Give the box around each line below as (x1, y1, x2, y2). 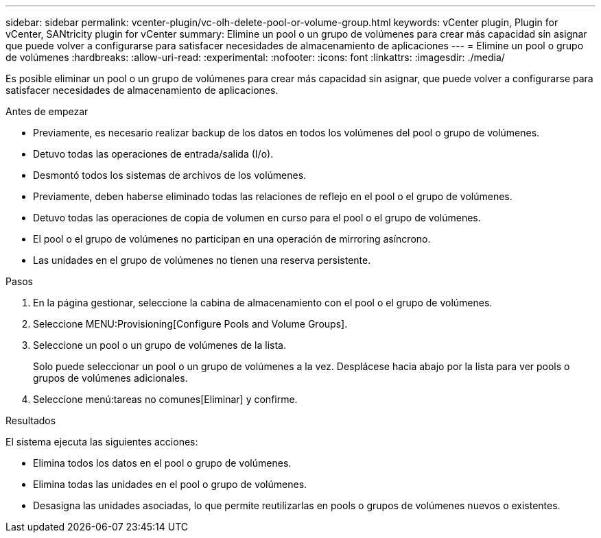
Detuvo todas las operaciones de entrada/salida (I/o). (33, 148, 274, 160)
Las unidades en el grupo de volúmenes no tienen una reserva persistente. (33, 254, 371, 266)
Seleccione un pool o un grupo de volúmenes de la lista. (33, 339, 286, 351)
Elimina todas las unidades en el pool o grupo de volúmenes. (33, 478, 307, 490)
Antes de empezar (5, 106, 89, 117)
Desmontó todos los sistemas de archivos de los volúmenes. (33, 169, 307, 181)
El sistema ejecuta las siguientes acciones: (5, 436, 198, 448)
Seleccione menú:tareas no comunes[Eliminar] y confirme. (33, 393, 298, 405)
